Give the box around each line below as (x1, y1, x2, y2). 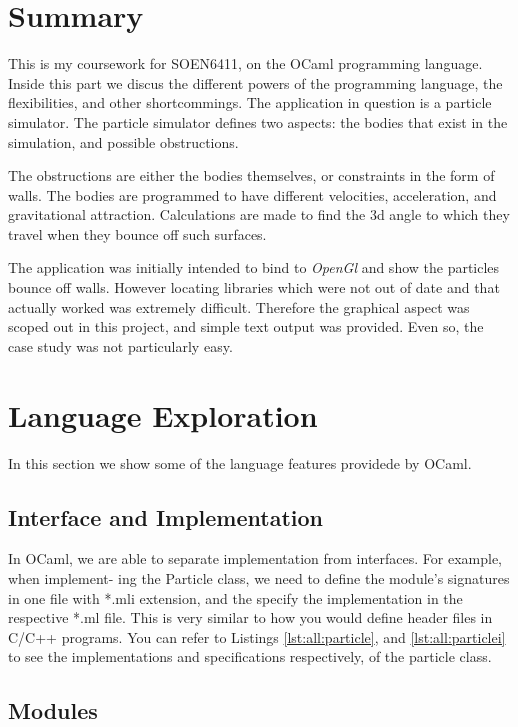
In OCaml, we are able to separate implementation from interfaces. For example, (8, 548, 503, 569)
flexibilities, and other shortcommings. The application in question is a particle (8, 92, 492, 113)
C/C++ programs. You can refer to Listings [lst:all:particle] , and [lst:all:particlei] (8, 626, 506, 647)
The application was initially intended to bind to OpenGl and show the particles (8, 257, 500, 278)
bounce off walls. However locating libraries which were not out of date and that (8, 277, 500, 298)
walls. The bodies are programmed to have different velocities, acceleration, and (8, 184, 497, 205)
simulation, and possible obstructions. (8, 131, 239, 152)
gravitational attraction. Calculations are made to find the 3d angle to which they (8, 204, 510, 225)
